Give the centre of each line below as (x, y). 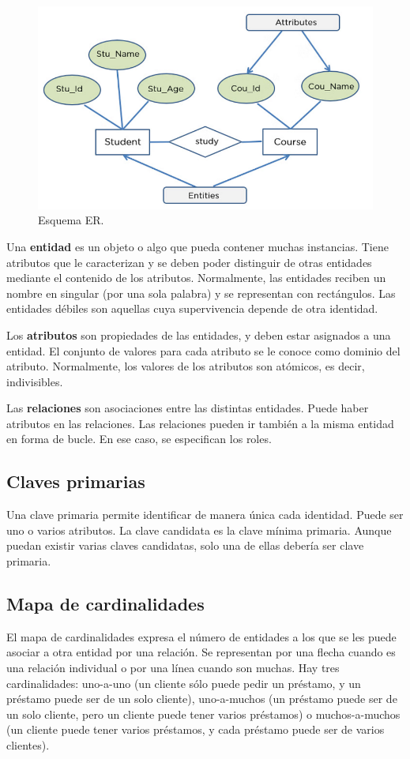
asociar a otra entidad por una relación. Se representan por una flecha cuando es (201, 652)
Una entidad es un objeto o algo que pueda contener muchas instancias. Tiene (197, 246)
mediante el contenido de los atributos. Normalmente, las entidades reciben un (196, 278)
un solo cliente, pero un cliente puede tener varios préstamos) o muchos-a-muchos (203, 714)
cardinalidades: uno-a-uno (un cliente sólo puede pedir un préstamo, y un (184, 683)
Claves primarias (76, 481)
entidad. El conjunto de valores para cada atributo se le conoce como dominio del (203, 350)
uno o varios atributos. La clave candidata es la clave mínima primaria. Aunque (199, 530)
